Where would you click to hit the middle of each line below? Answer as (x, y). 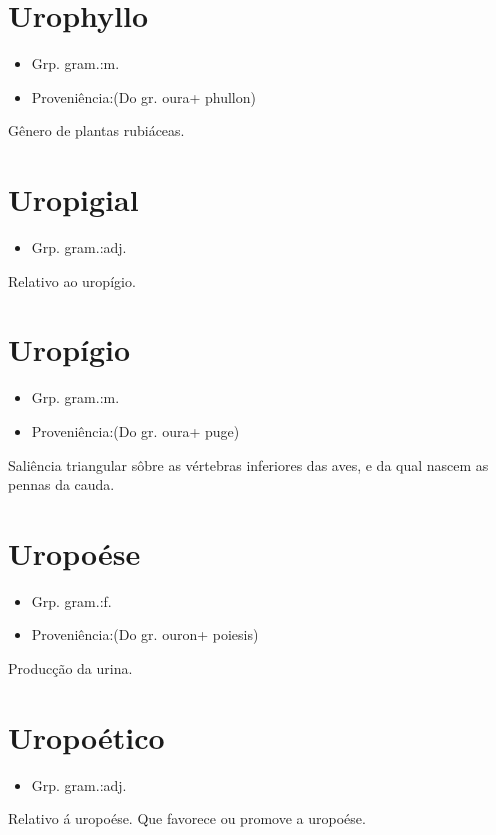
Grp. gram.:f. (71, 600)
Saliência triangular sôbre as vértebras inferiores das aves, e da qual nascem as (248, 464)
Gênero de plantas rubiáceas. (96, 130)
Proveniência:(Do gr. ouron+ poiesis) (145, 634)
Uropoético (86, 736)
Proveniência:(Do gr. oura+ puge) (135, 430)
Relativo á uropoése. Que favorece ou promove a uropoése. (187, 818)
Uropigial (73, 199)
